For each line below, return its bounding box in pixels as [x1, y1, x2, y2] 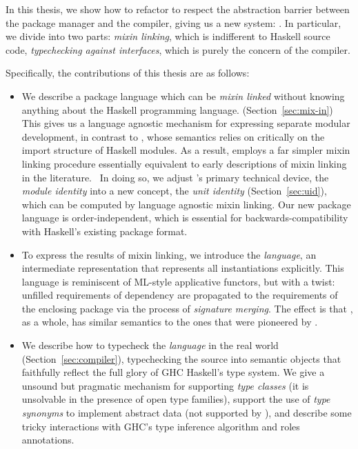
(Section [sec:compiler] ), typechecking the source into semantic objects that [21, 351, 341, 366]
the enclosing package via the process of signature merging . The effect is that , [21, 301, 353, 315]
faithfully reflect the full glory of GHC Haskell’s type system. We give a [21, 365, 325, 379]
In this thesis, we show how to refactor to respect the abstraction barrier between [6, 2, 350, 16]
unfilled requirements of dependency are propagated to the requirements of [21, 288, 338, 302]
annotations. [21, 432, 74, 447]
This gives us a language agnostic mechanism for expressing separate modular [21, 116, 350, 130]
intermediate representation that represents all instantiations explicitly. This [21, 261, 344, 275]
